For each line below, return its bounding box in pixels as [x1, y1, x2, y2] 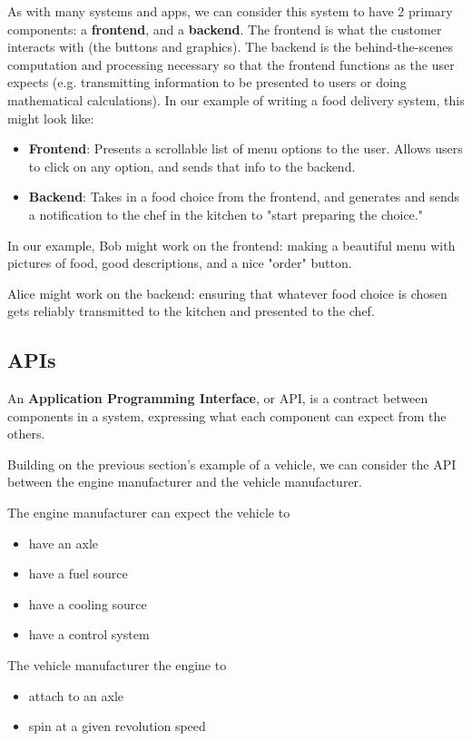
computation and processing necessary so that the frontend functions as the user [7, 54, 455, 74]
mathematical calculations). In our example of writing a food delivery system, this [7, 90, 465, 109]
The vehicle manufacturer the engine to [7, 656, 227, 675]
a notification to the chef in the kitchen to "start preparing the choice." [28, 204, 423, 223]
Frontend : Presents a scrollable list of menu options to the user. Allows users [28, 139, 463, 158]
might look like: [7, 108, 94, 127]
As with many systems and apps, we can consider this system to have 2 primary [7, 2, 453, 20]
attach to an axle [28, 686, 124, 705]
